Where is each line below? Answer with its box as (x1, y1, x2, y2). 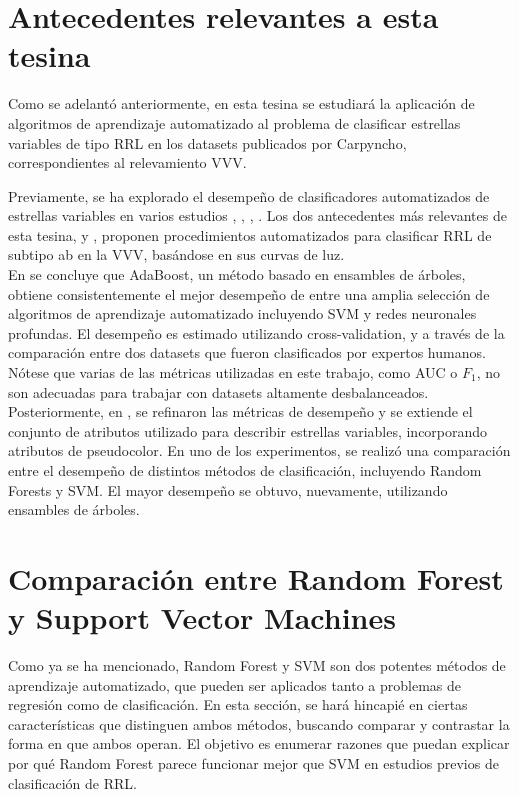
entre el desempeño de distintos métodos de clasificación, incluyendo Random (8, 460, 482, 480)
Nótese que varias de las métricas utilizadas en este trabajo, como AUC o (8, 362, 458, 383)
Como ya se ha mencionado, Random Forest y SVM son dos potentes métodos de (8, 655, 506, 676)
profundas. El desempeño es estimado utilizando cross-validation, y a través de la (8, 322, 505, 343)
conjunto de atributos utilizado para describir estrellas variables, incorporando (8, 420, 488, 441)
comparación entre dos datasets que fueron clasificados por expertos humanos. (8, 342, 486, 363)
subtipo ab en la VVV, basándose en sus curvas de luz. (8, 244, 345, 265)
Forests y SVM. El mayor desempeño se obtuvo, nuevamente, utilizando (8, 479, 448, 500)
